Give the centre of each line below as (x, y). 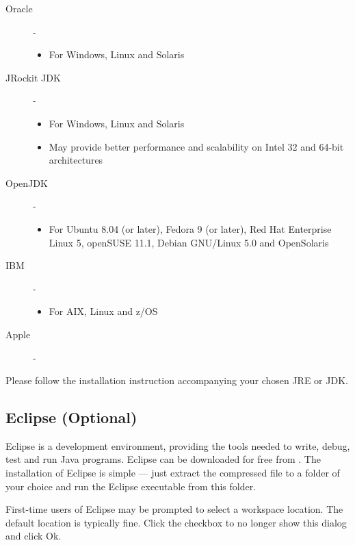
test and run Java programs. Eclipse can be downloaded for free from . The (163, 459)
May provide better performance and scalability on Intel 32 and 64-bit (196, 146)
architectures (76, 160)
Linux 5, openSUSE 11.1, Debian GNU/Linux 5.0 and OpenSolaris (189, 242)
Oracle (19, 8)
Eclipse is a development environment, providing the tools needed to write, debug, (178, 445)
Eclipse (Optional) (71, 417)
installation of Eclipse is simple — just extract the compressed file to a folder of (173, 473)
